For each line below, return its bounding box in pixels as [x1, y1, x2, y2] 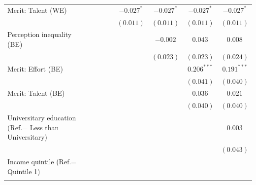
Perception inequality [7, 29, 72, 39]
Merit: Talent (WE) [7, 4, 67, 15]
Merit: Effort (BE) [7, 63, 64, 74]
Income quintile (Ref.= [7, 156, 77, 166]
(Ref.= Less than [7, 122, 59, 132]
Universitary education [7, 112, 76, 123]
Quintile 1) [7, 166, 40, 176]
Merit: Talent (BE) [7, 88, 65, 98]
